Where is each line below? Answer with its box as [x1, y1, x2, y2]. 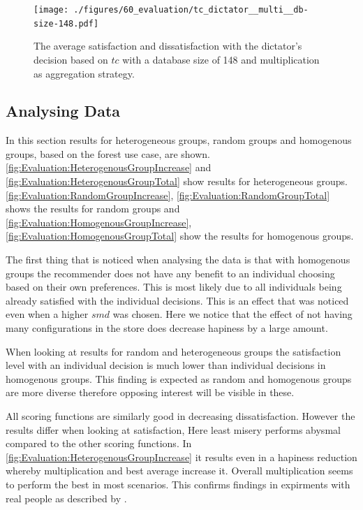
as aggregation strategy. [34, 66, 135, 80]
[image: [34, 5, 69, 15]
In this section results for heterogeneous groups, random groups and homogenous [6, 133, 352, 147]
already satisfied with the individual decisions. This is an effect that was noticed [6, 293, 349, 307]
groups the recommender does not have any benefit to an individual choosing [6, 265, 335, 280]
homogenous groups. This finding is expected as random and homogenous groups [6, 371, 352, 386]
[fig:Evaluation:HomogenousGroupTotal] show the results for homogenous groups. [6, 228, 354, 243]
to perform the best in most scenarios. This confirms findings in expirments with [6, 476, 350, 491]
